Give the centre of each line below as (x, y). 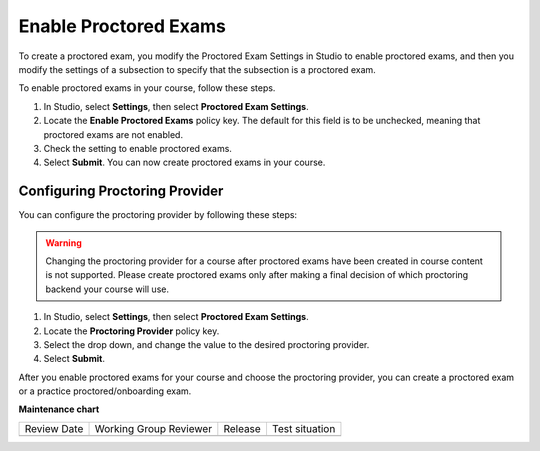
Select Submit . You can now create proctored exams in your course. (184, 162)
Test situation (303, 428)
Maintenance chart (59, 409)
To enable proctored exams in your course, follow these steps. (147, 88)
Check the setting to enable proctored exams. (137, 148)
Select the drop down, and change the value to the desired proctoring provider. (206, 344)
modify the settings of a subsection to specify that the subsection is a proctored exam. (197, 69)
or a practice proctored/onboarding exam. (105, 391)
